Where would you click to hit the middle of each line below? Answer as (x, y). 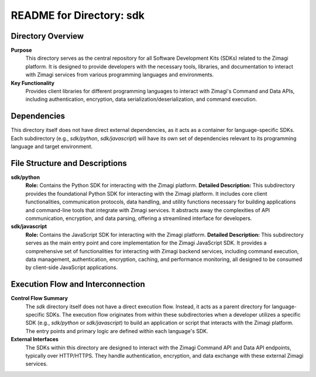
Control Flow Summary (39, 298)
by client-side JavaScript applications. (72, 267)
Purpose (21, 50)
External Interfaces (35, 339)
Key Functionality (33, 83)
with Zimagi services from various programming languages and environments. (120, 75)
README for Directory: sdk (78, 15)
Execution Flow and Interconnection (78, 284)
